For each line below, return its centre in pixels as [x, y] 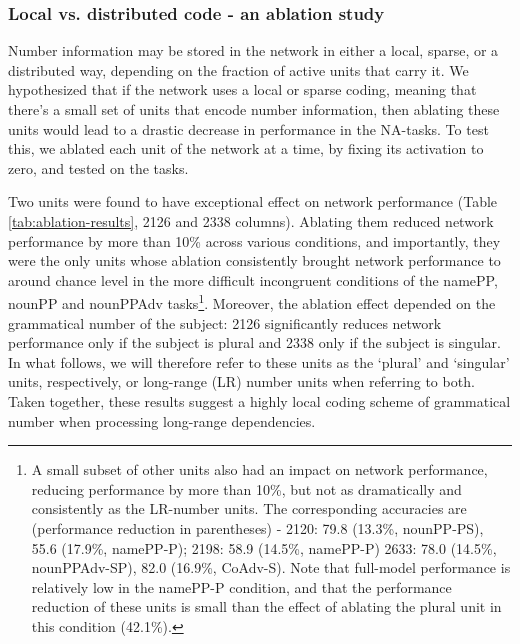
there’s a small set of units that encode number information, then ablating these [254, 109]
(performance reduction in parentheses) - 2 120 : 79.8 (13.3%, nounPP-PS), [257, 527]
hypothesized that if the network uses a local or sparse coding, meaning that [242, 89]
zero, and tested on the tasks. [98, 167]
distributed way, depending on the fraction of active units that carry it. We [238, 69]
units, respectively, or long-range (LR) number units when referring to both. [241, 381]
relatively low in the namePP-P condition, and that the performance [241, 586]
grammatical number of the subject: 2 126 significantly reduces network [225, 322]
